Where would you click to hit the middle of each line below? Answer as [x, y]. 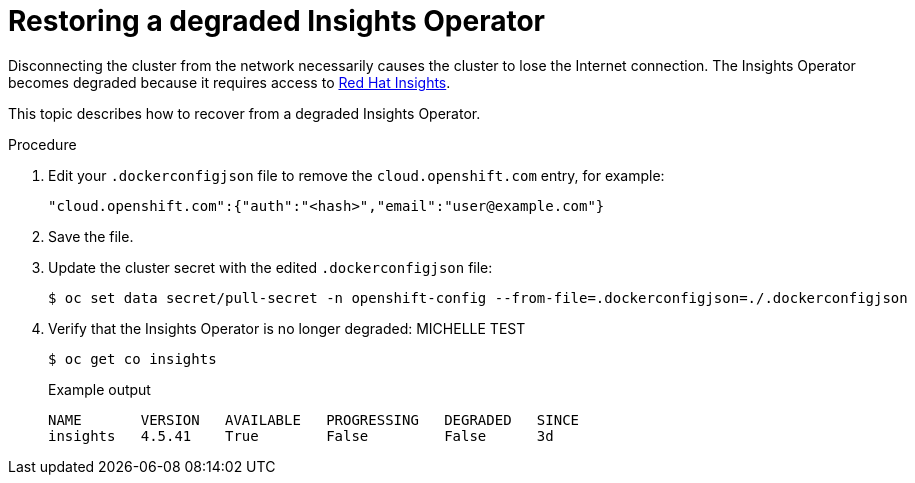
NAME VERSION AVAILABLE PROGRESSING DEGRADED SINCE [314, 419]
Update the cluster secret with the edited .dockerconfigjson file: [270, 267]
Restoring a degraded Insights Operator [277, 21]
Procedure [42, 144]
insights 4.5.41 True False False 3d [301, 435]
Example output [99, 389]
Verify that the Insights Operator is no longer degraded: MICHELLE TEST [287, 328]
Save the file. [91, 236]
